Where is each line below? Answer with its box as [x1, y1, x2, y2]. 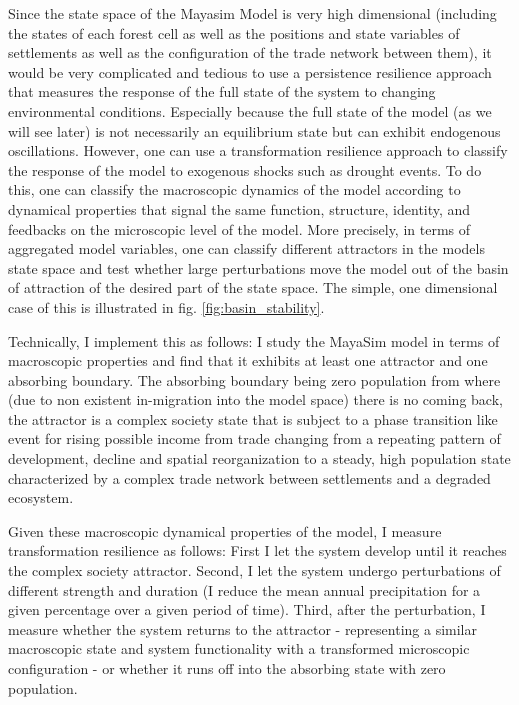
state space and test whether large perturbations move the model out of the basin [8, 257, 509, 278]
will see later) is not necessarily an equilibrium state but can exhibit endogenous [8, 120, 501, 141]
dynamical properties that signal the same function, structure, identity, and [8, 198, 471, 219]
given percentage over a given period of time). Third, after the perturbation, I [8, 599, 486, 620]
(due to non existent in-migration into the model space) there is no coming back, [8, 389, 503, 410]
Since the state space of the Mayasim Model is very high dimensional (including [8, 3, 497, 23]
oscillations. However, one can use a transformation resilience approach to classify [8, 140, 508, 161]
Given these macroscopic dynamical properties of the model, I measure [8, 520, 442, 541]
